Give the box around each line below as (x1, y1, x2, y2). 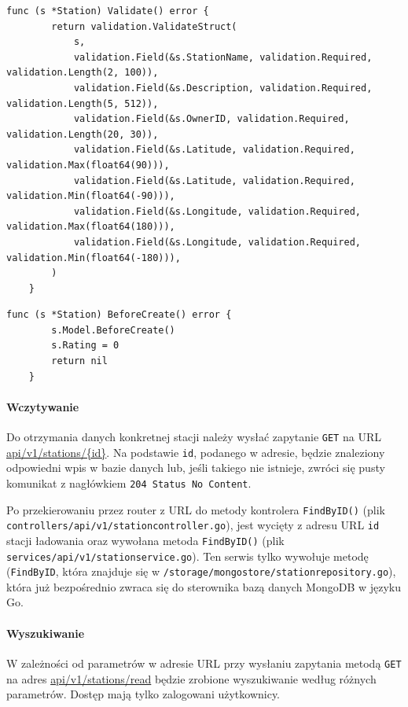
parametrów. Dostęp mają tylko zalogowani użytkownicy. (6, 686, 281, 702)
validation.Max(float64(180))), (6, 221, 175, 233)
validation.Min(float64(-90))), (6, 190, 175, 202)
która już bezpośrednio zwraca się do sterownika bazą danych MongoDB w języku (6, 578, 402, 595)
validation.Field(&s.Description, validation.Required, (73, 82, 373, 94)
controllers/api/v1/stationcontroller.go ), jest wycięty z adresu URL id (6, 517, 380, 533)
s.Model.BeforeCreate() (51, 324, 175, 336)
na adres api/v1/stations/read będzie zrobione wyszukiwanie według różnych (6, 670, 377, 687)
